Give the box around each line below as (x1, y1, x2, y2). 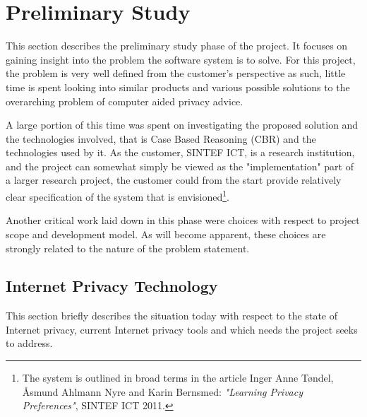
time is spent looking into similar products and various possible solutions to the (6, 79, 350, 94)
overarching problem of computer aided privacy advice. (6, 93, 243, 108)
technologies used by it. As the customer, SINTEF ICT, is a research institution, (6, 145, 355, 160)
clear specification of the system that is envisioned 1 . (6, 187, 229, 204)
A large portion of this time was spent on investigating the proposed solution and (6, 117, 359, 132)
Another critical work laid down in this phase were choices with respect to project (6, 213, 360, 228)
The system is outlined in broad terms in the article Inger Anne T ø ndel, (22, 370, 334, 385)
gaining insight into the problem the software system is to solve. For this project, (6, 52, 356, 66)
